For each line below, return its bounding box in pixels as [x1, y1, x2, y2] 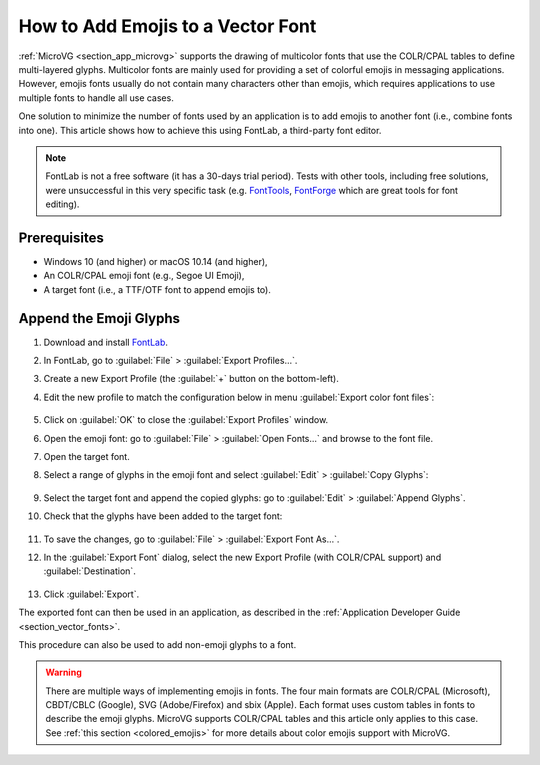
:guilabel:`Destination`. [43, 565, 137, 577]
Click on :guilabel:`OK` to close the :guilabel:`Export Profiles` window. [43, 414, 329, 426]
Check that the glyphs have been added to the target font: [43, 510, 283, 522]
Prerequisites [18, 229, 104, 246]
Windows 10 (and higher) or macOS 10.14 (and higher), [43, 255, 269, 267]
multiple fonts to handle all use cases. [18, 91, 174, 104]
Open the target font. [43, 451, 130, 462]
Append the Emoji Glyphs [18, 310, 180, 327]
